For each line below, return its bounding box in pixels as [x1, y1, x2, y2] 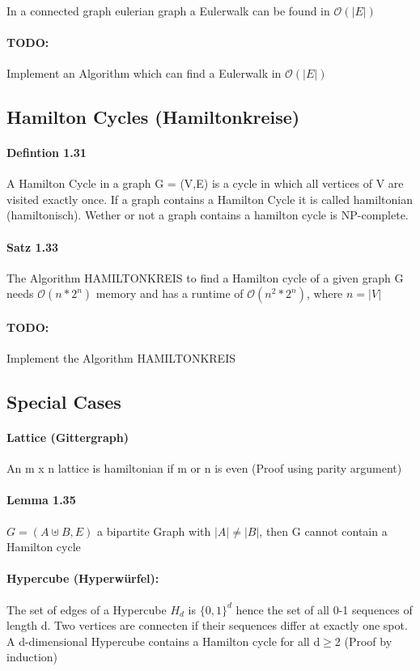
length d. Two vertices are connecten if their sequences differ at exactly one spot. [6, 617, 408, 634]
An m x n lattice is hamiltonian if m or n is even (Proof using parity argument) [6, 460, 402, 477]
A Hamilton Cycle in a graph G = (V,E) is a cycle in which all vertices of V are [6, 175, 404, 192]
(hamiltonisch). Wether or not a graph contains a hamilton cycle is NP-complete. [6, 206, 409, 223]
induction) [6, 648, 58, 665]
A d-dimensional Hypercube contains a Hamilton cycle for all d [6, 632, 320, 649]
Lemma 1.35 [6, 491, 76, 508]
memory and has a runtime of [95, 285, 244, 302]
